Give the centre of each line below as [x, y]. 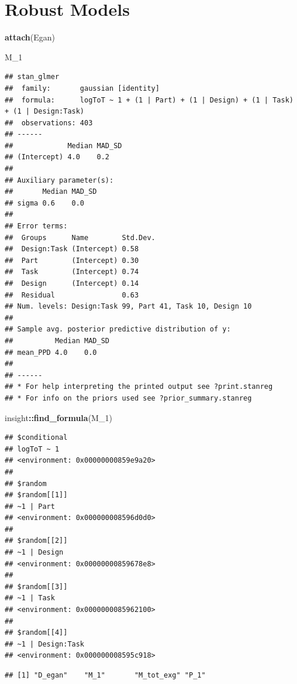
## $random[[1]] [36, 495]
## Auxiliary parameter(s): [59, 180]
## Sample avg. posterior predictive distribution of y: [118, 329]
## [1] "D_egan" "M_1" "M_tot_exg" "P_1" [105, 675]
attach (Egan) [30, 37]
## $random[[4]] [36, 633]
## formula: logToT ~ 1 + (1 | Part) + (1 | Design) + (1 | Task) [149, 100]
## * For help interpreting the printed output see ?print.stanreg [139, 387]
